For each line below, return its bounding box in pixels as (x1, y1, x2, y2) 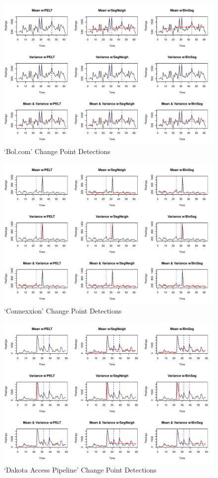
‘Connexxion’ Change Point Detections (4, 305, 122, 316)
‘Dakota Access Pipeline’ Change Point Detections (4, 465, 157, 475)
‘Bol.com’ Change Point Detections (4, 146, 110, 156)
